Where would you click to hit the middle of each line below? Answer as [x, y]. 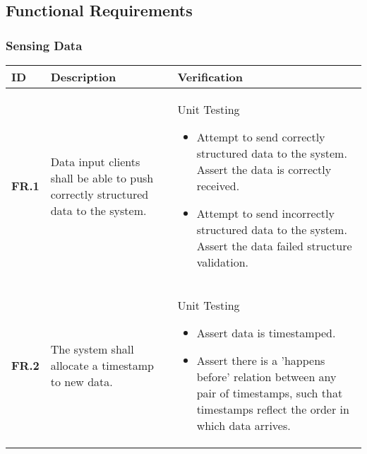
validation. [222, 262]
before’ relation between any [266, 377]
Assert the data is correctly [264, 169]
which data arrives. [243, 425]
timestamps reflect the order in [273, 409]
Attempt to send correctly [261, 137]
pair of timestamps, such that [270, 393]
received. [218, 186]
